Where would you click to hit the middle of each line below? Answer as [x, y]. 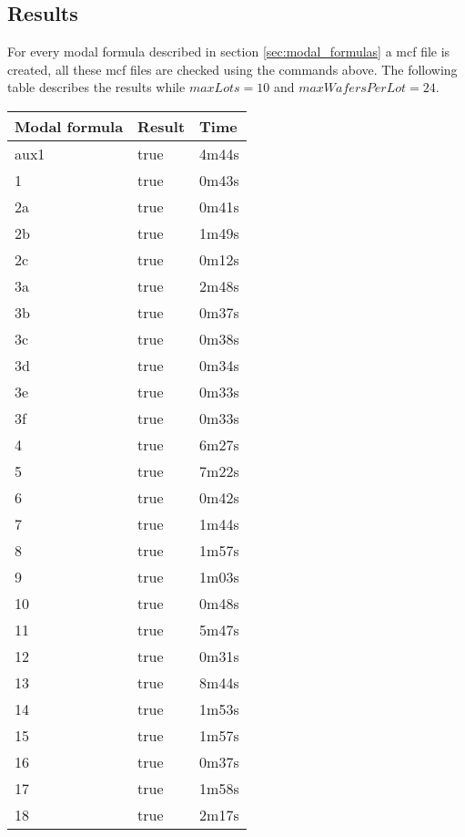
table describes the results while [96, 87]
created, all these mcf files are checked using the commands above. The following [232, 69]
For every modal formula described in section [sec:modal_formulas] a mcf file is [229, 52]
